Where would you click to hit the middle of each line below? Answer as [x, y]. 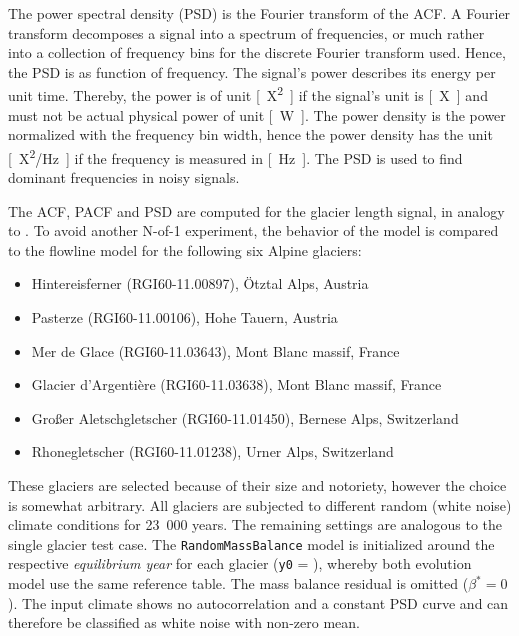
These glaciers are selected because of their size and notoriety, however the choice [257, 485]
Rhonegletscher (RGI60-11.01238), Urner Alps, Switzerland [212, 451]
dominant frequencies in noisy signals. [124, 177]
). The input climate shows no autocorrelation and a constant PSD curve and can [258, 602]
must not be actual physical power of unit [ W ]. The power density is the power [257, 114]
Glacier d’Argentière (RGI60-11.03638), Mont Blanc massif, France [236, 384]
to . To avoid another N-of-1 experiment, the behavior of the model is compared [253, 230]
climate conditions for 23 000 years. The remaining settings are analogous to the [255, 524]
